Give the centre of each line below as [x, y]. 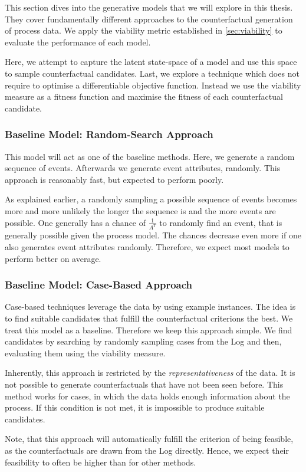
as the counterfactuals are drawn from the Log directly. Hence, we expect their [147, 450]
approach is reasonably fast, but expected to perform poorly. [114, 179]
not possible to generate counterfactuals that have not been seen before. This [144, 384]
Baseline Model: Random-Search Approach [109, 134]
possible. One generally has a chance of [75, 222]
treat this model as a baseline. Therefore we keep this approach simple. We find [149, 330]
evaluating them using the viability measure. [85, 353]
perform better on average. [53, 258]
